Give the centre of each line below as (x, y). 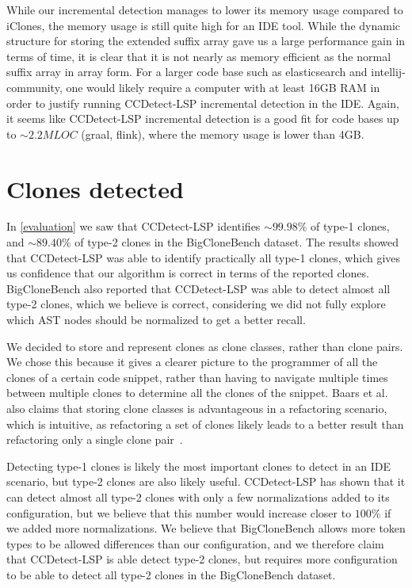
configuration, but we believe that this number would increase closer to (179, 512)
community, (34, 87)
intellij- (388, 72)
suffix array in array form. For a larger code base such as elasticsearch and (187, 72)
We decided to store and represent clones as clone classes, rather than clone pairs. (205, 346)
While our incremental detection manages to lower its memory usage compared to (205, 10)
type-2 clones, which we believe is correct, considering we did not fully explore (196, 304)
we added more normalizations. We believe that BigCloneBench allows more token (206, 528)
